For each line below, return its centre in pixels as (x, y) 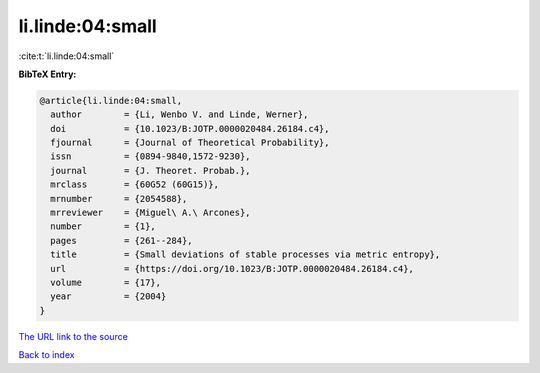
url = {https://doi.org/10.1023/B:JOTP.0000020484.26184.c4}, (232, 268)
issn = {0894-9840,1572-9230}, (150, 156)
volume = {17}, (106, 282)
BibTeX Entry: (47, 74)
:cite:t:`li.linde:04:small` (66, 56)
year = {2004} (108, 296)
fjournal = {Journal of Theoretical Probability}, (190, 143)
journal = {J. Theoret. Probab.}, (150, 170)
